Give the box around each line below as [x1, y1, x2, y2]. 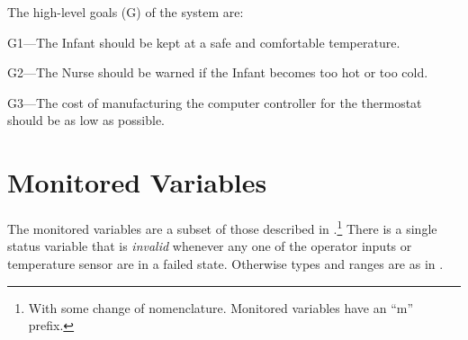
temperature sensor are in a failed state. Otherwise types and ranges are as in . [7, 254, 444, 273]
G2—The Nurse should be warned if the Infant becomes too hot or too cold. [7, 63, 428, 82]
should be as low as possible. [7, 111, 165, 130]
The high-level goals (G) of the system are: [7, 3, 244, 21]
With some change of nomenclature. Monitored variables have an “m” [28, 298, 414, 317]
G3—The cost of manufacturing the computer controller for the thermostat [7, 93, 422, 112]
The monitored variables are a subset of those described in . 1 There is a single [7, 217, 437, 237]
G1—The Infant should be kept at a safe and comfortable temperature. [7, 32, 400, 51]
